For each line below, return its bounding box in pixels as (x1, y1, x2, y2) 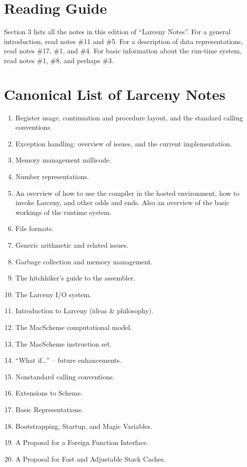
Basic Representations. (15, 404, 83, 414)
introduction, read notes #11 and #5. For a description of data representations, (4, 36, 243, 46)
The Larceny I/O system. (15, 289, 91, 299)
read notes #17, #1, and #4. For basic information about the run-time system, (4, 46, 242, 56)
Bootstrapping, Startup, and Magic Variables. (15, 420, 152, 431)
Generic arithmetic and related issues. (15, 239, 129, 250)
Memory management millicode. (15, 155, 111, 165)
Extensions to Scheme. (15, 388, 83, 398)
